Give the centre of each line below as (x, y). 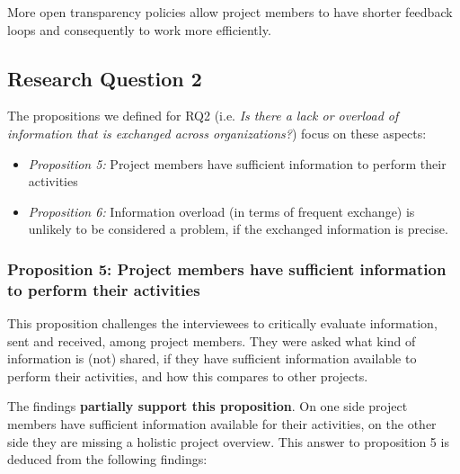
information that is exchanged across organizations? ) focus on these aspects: (217, 133)
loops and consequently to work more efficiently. (139, 29)
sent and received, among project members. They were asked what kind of (212, 340)
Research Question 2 (105, 78)
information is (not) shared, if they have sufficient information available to (212, 358)
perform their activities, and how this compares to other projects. (188, 376)
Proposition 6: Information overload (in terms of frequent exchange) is (221, 211)
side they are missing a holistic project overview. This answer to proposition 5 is (228, 441)
